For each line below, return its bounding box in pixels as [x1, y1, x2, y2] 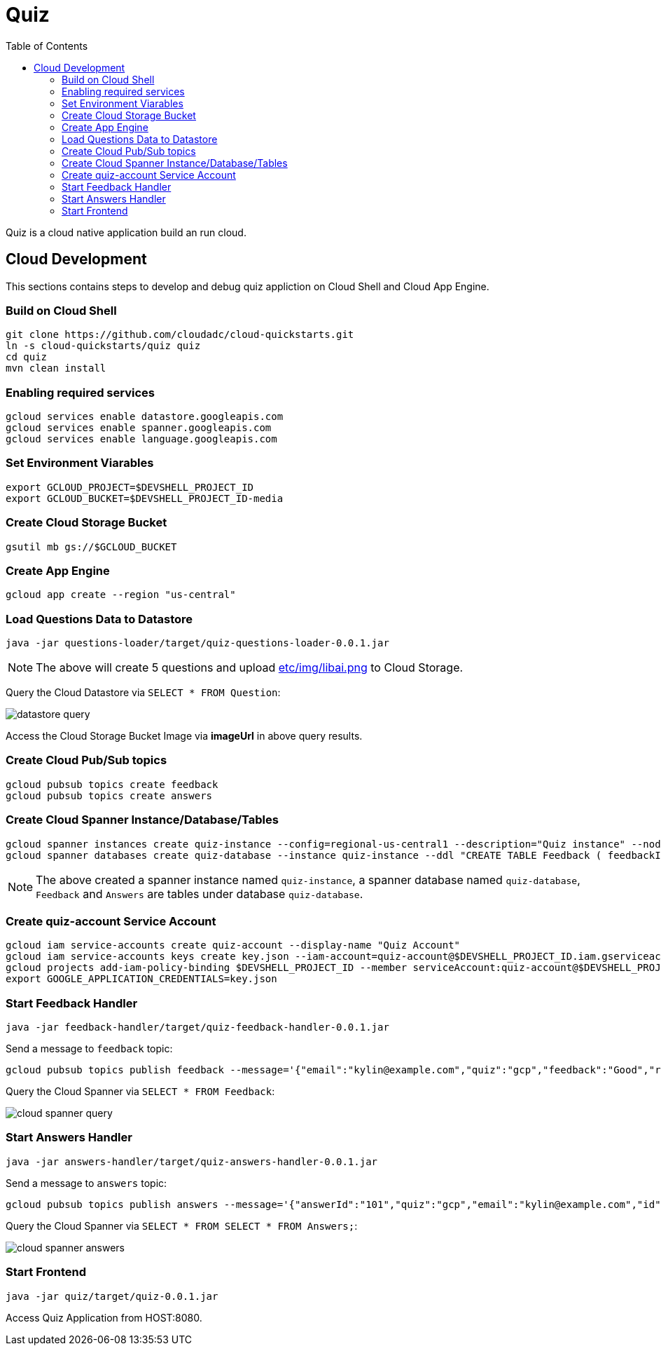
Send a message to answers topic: [6, 1176, 167, 1189]
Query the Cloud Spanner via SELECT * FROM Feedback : [6, 1085, 275, 1098]
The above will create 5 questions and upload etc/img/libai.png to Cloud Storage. [36, 660, 464, 675]
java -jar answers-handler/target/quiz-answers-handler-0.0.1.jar [6, 1155, 378, 1167]
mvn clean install [6, 362, 106, 374]
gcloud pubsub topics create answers [6, 789, 213, 801]
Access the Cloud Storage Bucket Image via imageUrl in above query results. [6, 730, 363, 742]
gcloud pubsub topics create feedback [6, 778, 218, 790]
